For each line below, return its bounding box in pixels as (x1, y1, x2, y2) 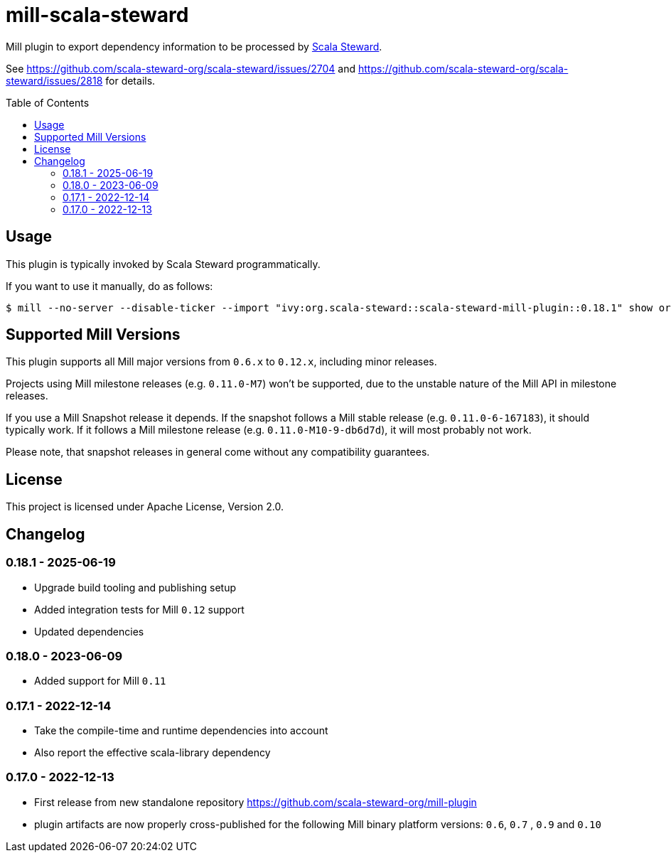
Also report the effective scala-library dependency (34, 746, 271, 758)
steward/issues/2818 (6, 74, 103, 87)
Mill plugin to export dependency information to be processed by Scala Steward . (6, 40, 382, 53)
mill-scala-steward (6, 3, 189, 27)
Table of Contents (6, 96, 90, 109)
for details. (105, 74, 156, 87)
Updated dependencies (34, 625, 144, 638)
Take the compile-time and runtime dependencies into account (34, 724, 328, 736)
